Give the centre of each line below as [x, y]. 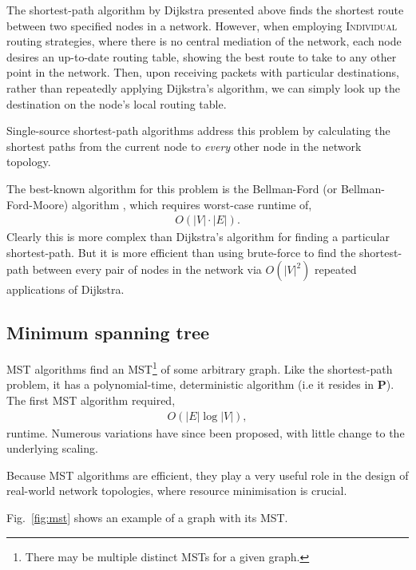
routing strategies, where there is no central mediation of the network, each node [204, 41]
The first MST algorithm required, [91, 400]
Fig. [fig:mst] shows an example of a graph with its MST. [147, 517]
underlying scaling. [52, 448]
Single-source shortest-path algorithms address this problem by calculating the [198, 131]
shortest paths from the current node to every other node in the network [184, 146]
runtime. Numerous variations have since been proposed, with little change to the [206, 432]
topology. [29, 162]
